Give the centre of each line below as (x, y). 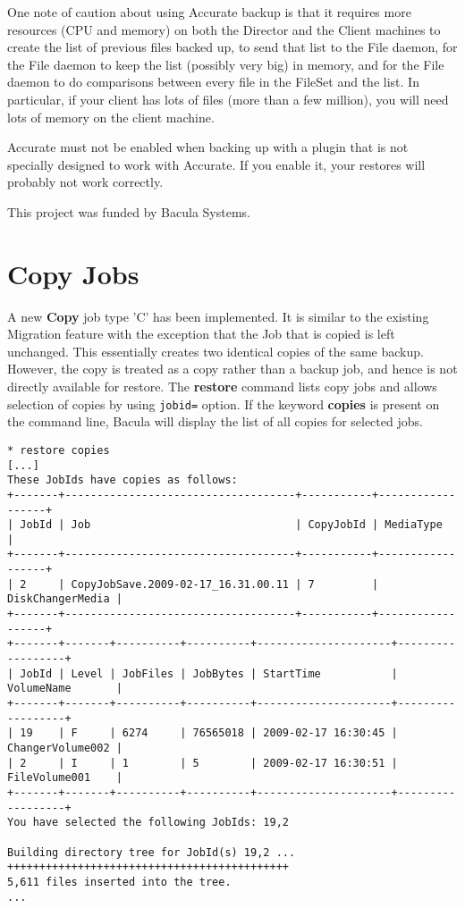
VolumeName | (65, 689)
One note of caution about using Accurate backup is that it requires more (209, 12)
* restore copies (59, 450)
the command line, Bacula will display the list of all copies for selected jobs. (215, 421)
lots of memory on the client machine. (111, 117)
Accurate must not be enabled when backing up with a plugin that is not (208, 147)
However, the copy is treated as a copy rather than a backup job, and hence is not (232, 369)
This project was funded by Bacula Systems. (129, 211)
